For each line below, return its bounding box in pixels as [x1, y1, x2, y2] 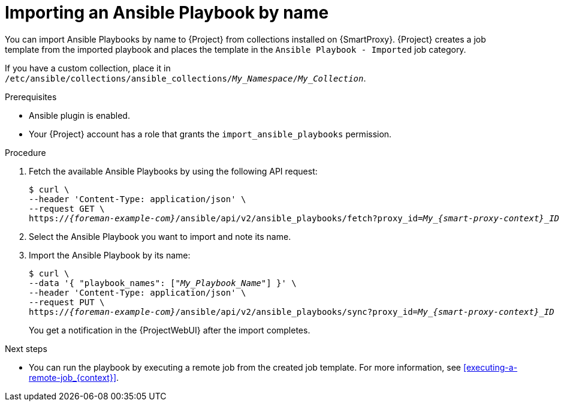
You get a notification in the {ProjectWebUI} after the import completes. [29, 324, 310, 335]
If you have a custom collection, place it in [5, 62, 171, 73]
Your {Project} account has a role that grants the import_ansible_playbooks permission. [29, 128, 392, 139]
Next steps [5, 343, 47, 354]
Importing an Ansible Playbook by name [5, 2, 329, 23]
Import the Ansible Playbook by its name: [29, 249, 191, 260]
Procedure [5, 147, 46, 158]
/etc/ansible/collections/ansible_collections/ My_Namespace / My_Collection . [5, 73, 366, 83]
